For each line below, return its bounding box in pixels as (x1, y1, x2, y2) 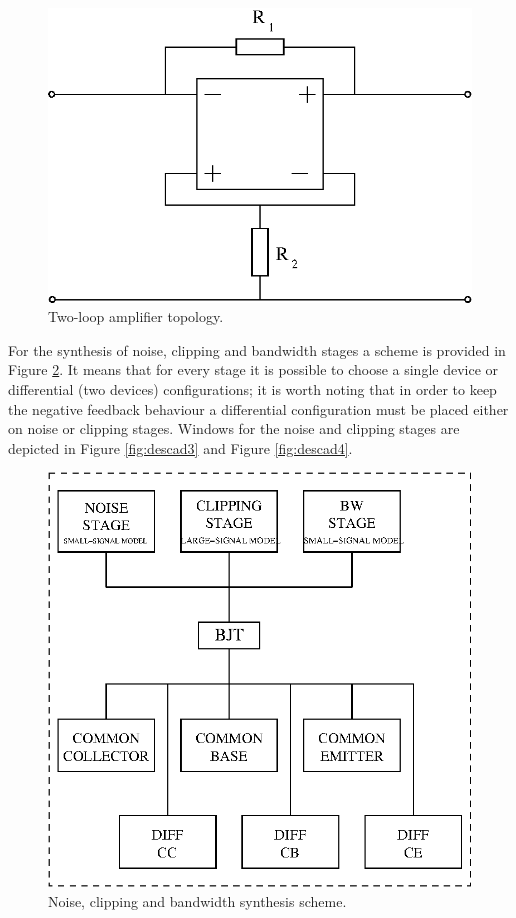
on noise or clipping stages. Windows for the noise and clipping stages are (8, 418, 460, 439)
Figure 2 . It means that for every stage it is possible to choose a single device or (8, 359, 499, 380)
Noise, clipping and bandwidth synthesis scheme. (48, 890, 347, 911)
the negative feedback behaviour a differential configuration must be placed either (8, 398, 509, 419)
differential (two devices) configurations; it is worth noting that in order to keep (8, 379, 497, 400)
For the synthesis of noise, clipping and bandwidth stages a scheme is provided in (8, 339, 506, 360)
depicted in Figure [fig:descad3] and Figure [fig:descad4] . (8, 437, 353, 458)
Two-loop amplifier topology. (48, 306, 224, 327)
